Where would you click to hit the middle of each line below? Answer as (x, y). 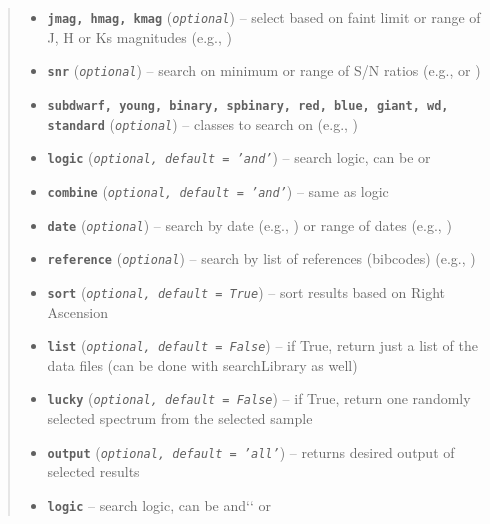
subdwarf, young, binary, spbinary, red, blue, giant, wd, (248, 105)
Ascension (78, 311)
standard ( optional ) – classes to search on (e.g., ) (203, 123)
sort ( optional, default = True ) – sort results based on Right (246, 291)
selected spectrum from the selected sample (180, 418)
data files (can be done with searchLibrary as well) (202, 364)
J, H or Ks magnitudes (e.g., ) (139, 36)
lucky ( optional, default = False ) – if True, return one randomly (259, 398)
